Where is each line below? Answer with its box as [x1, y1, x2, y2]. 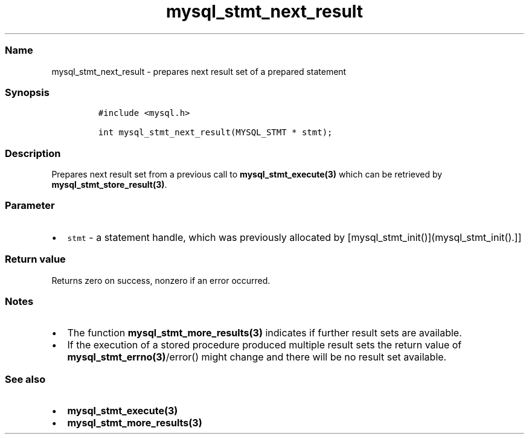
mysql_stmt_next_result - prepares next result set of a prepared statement [51, 66, 347, 77]
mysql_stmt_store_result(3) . [51, 179, 167, 190]
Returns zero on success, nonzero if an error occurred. [51, 275, 271, 286]
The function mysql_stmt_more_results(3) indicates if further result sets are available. [67, 327, 462, 339]
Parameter [5, 199, 55, 212]
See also [5, 373, 46, 385]
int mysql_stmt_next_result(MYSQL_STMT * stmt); [98, 127, 333, 138]
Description [5, 147, 61, 159]
